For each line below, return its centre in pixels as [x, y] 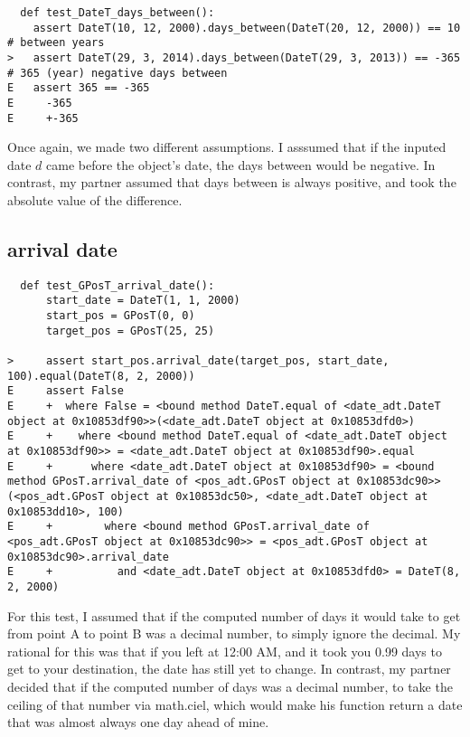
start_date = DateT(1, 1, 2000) [143, 301]
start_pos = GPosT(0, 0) [120, 316]
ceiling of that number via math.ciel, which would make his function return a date [235, 704]
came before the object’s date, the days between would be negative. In [241, 164]
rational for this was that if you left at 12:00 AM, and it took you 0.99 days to [225, 651]
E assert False [66, 391]
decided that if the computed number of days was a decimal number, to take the [230, 686]
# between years [56, 43]
